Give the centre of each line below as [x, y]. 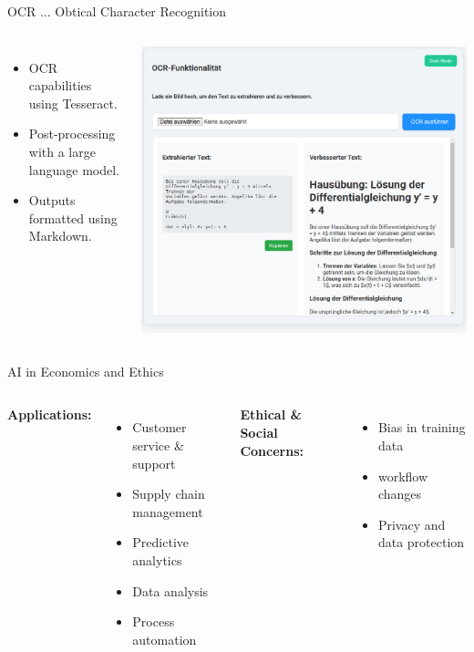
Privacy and [412, 524]
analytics [157, 559]
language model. [74, 169]
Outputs [52, 200]
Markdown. [60, 236]
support [154, 463]
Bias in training [422, 427]
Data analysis [170, 590]
